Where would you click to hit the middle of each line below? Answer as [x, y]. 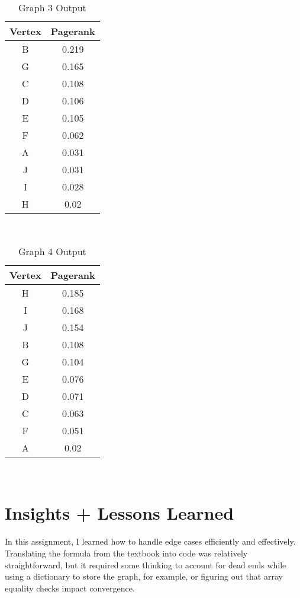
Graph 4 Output [52, 251]
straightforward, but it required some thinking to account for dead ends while [146, 564]
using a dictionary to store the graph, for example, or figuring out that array [144, 576]
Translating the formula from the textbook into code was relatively [126, 553]
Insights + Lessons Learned [120, 513]
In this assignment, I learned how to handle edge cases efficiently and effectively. [150, 541]
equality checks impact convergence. [70, 588]
